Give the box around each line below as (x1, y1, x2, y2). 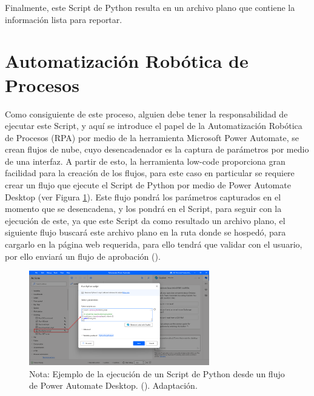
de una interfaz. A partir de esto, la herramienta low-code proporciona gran (5, 154, 286, 167)
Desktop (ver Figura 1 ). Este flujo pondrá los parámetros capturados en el (5, 190, 281, 203)
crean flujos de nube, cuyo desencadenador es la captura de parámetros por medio (5, 143, 309, 156)
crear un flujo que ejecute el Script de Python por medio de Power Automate (5, 179, 291, 191)
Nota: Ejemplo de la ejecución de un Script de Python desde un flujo (29, 367, 285, 380)
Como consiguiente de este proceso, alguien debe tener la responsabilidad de (5, 107, 288, 120)
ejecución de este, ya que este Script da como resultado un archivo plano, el (5, 214, 286, 226)
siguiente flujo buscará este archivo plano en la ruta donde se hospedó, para (5, 226, 286, 239)
